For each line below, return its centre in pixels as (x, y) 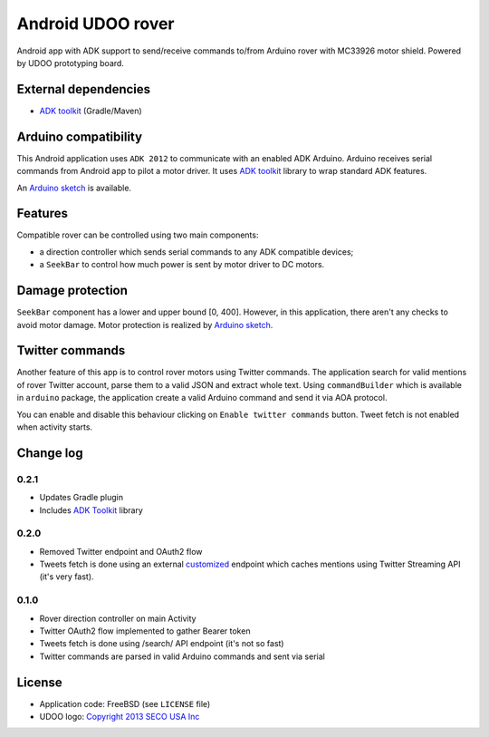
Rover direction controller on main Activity (118, 618)
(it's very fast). (67, 577)
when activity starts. (55, 427)
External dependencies (84, 89)
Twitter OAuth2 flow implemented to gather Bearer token (145, 631)
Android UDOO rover (96, 24)
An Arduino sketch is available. (74, 188)
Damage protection (72, 291)
